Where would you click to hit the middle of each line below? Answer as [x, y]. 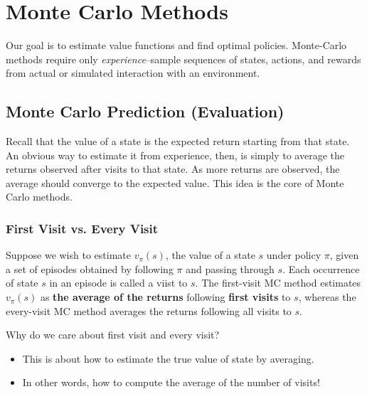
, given [344, 255]
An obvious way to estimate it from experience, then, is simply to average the [175, 155]
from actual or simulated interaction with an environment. [133, 73]
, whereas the [327, 297]
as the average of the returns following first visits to [165, 297]
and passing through [230, 268]
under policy [294, 255]
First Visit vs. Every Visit [82, 228]
